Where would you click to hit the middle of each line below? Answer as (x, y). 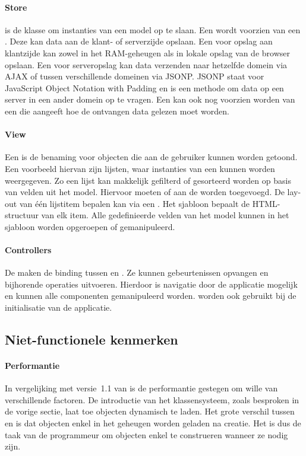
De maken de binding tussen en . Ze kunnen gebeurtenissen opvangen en (137, 272)
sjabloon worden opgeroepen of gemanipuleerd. (90, 226)
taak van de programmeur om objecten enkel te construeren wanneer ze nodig (146, 434)
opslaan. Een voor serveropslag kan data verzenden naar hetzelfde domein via (146, 64)
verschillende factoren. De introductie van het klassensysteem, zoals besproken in (152, 399)
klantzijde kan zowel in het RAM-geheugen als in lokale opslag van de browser (147, 52)
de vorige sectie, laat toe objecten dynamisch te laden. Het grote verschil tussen (150, 411)
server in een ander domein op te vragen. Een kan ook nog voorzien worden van (150, 99)
